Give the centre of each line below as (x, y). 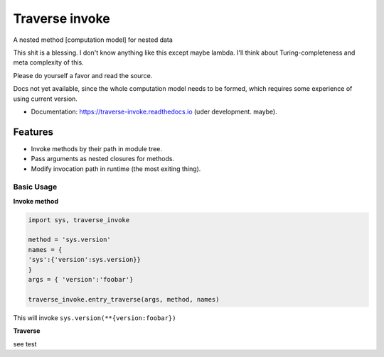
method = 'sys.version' (70, 240)
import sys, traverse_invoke (79, 220)
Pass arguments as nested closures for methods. (102, 159)
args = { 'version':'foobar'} (81, 280)
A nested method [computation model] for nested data (93, 40)
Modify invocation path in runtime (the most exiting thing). (116, 169)
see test (25, 344)
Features (33, 132)
